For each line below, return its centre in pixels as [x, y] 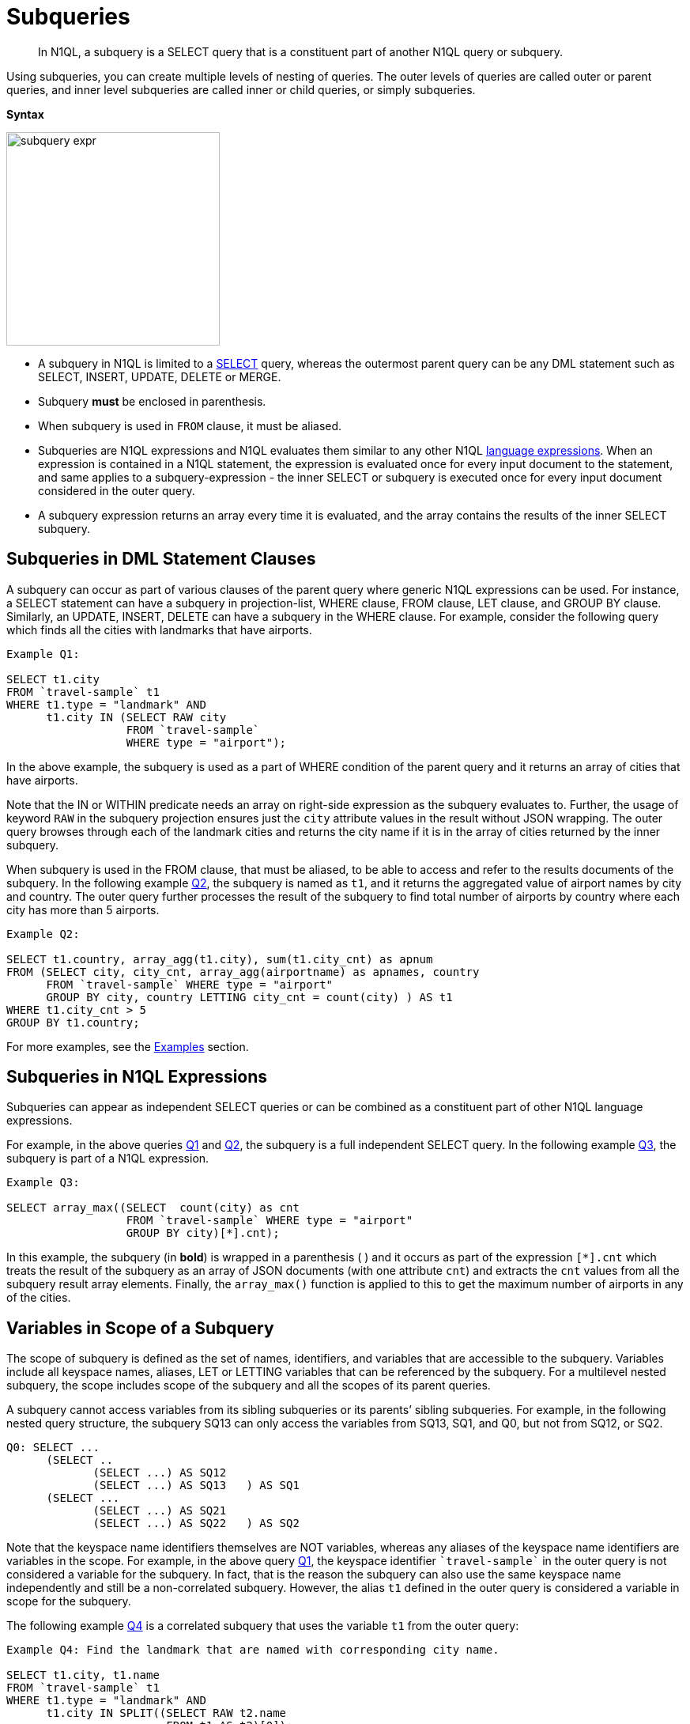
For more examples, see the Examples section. [128, 1046]
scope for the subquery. [69, 1601]
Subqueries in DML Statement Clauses [161, 559]
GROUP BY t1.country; [73, 1022]
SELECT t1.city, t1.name [83, 1675]
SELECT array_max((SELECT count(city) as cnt [153, 1208]
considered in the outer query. [117, 490]
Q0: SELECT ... [53, 1448]
